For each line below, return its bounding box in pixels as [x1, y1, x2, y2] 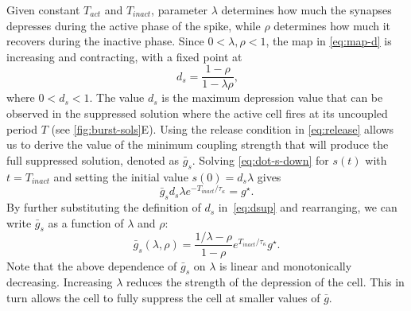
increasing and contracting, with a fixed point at [6, 48, 242, 64]
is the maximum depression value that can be [161, 89, 383, 106]
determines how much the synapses [221, 2, 392, 17]
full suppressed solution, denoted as [6, 151, 180, 168]
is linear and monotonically [219, 257, 352, 274]
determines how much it [273, 17, 391, 33]
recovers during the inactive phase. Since [6, 33, 204, 49]
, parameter [151, 2, 207, 17]
